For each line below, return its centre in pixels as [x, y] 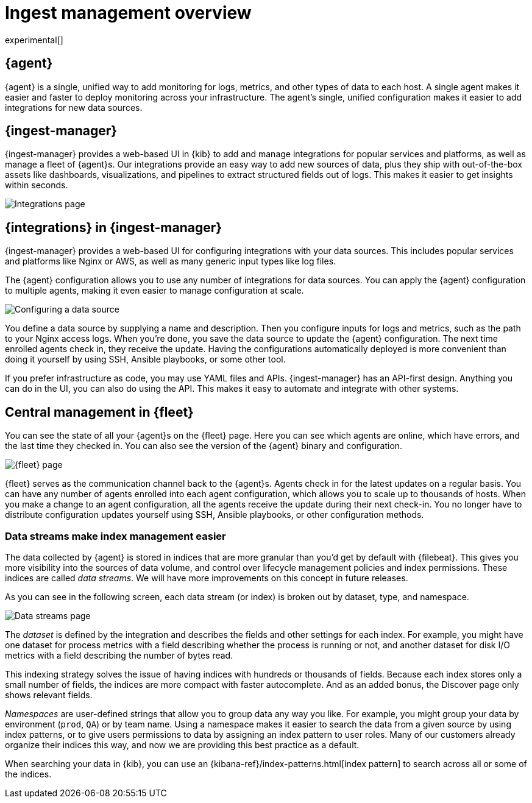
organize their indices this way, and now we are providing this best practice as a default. [182, 745]
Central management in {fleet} [99, 412]
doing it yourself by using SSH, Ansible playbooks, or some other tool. [145, 359]
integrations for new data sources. [74, 107]
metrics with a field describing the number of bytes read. [119, 655]
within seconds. [37, 185]
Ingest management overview [128, 13]
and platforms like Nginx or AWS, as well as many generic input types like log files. [171, 261]
